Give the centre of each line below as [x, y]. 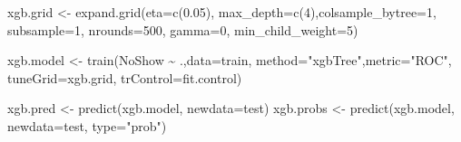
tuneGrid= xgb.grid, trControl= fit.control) [125, 77]
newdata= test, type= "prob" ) [87, 125]
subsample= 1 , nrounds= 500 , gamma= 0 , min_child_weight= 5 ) [183, 29]
